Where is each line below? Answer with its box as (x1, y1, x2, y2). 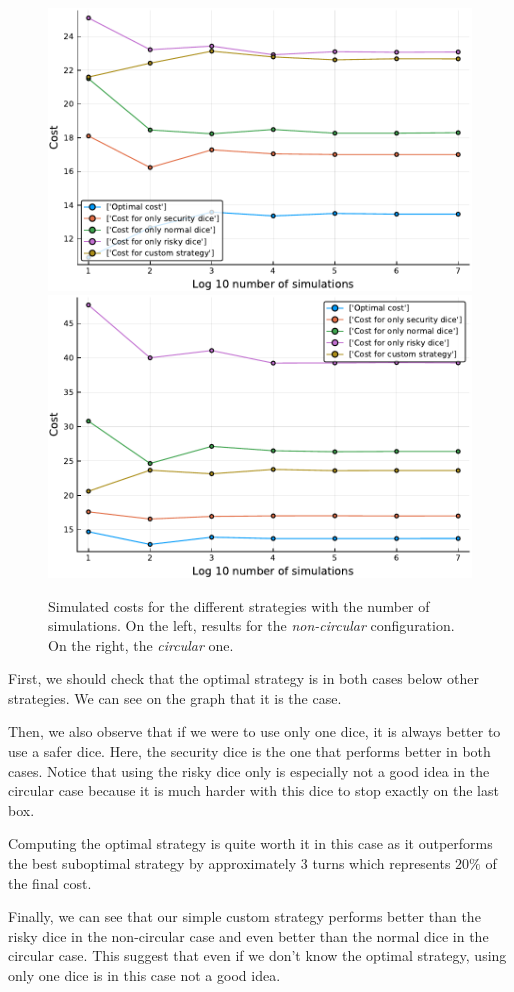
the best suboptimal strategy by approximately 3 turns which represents (8, 853, 451, 874)
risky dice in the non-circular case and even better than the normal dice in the (8, 925, 489, 946)
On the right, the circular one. (48, 634, 234, 655)
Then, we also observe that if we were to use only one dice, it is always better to (8, 721, 501, 742)
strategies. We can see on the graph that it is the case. (8, 687, 342, 708)
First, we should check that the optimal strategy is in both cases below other (8, 668, 479, 689)
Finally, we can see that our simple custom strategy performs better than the (8, 906, 481, 927)
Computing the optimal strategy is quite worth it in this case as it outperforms (8, 833, 493, 854)
